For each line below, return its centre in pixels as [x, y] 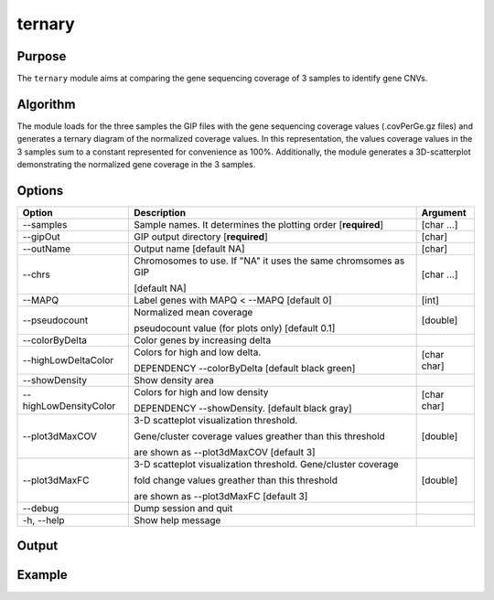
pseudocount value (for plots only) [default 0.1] [235, 328]
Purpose [42, 56]
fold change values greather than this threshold [236, 480]
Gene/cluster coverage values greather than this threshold [260, 436]
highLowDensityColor [69, 406]
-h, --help [43, 520]
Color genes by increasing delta [203, 340]
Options [40, 191]
